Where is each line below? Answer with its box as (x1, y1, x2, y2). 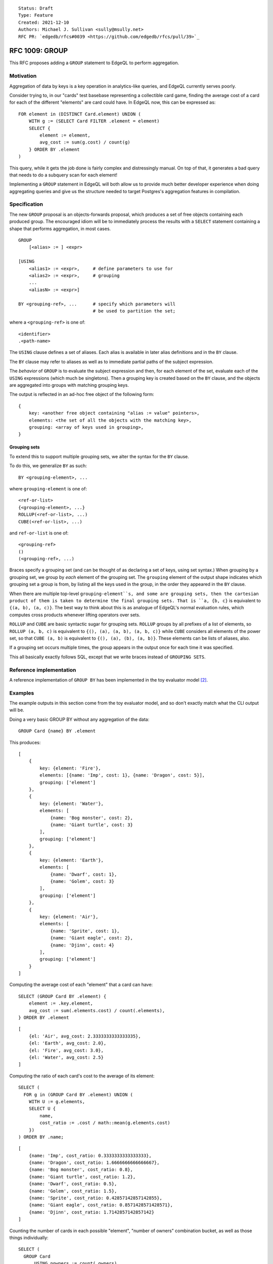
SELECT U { (28, 1106, 56, 1112)
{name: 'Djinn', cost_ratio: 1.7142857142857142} (28, 1209, 154, 1215)
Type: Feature (18, 13, 53, 18)
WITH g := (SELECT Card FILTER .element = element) (28, 118, 160, 124)
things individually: (9, 1234, 49, 1241)
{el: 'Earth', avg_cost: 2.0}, (28, 1041, 107, 1046)
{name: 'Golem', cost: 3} (50, 879, 115, 884)
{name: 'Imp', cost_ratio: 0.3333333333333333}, (28, 1153, 152, 1158)
